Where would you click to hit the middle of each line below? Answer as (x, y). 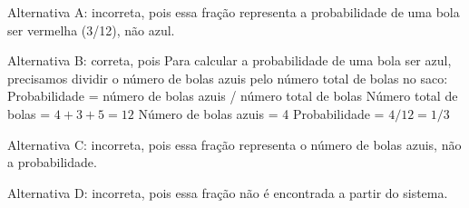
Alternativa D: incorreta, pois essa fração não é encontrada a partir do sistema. (228, 192)
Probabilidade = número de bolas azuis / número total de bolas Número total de (233, 96)
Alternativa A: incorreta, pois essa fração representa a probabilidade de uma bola (234, 12)
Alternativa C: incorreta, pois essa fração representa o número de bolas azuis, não (234, 144)
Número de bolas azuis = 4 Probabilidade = (261, 113)
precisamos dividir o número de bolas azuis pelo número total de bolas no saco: (228, 78)
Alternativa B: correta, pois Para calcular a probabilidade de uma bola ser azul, (230, 60)
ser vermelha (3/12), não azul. (91, 30)
